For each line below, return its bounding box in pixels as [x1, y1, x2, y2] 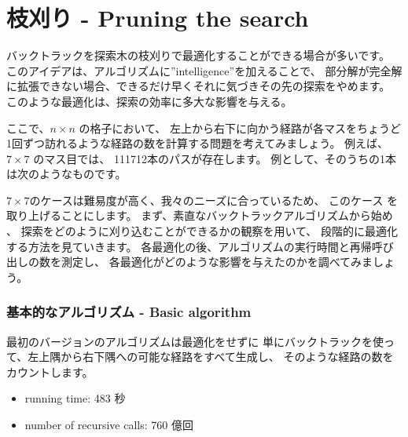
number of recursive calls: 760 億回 [24, 417, 193, 433]
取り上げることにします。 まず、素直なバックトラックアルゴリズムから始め [6, 207, 393, 224]
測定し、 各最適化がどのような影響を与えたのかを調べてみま [61, 253, 373, 270]
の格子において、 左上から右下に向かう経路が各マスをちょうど [79, 119, 402, 136]
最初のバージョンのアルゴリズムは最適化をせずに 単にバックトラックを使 [6, 333, 384, 349]
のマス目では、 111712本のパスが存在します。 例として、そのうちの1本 [33, 150, 397, 166]
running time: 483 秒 [24, 390, 126, 406]
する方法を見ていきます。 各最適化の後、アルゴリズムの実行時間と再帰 [6, 238, 372, 254]
